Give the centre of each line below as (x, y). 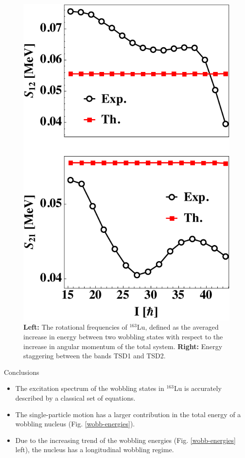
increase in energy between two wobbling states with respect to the (123, 337)
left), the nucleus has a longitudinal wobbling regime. (95, 449)
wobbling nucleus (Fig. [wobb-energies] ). (75, 424)
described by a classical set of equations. (75, 398)
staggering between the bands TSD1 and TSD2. (95, 356)
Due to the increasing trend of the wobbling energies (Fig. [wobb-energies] (125, 440)
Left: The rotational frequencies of (75, 327)
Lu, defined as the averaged (178, 327)
